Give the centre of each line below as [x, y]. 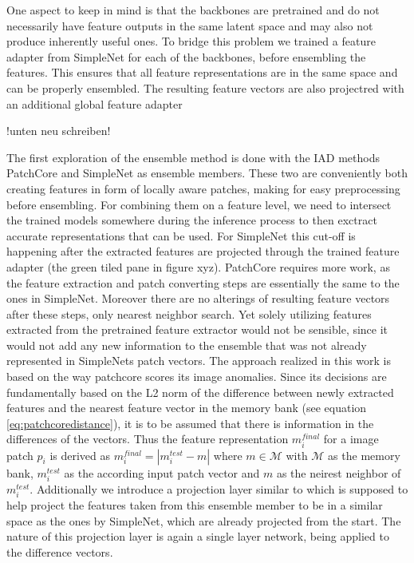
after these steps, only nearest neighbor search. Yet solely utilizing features [189, 313]
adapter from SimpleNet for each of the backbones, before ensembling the [186, 56]
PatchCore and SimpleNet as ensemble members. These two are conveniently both [207, 173]
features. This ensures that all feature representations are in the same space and [202, 72]
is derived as [80, 455]
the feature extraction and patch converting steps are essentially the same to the [203, 282]
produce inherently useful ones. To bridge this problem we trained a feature [191, 41]
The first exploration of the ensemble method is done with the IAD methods [193, 157]
